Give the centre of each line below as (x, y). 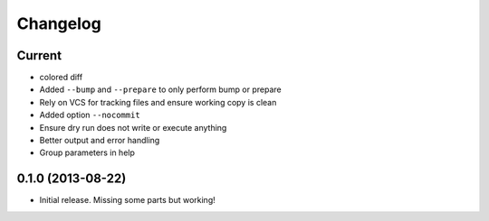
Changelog (59, 23)
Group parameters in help (87, 152)
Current (39, 55)
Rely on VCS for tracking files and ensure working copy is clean (158, 102)
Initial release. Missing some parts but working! (128, 200)
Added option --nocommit (90, 115)
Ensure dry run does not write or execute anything (133, 127)
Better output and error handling (100, 141)
